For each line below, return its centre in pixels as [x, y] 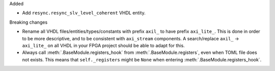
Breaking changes [29, 22]
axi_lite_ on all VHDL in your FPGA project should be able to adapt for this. [104, 45]
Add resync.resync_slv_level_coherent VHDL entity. [84, 13]
